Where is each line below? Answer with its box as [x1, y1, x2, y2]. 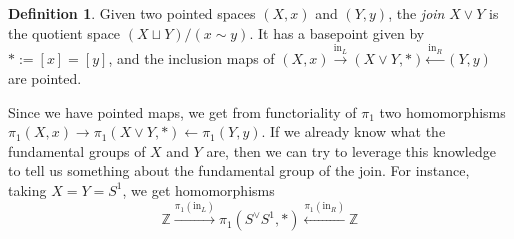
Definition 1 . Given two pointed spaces [8, 3, 256, 23]
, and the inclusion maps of [108, 48, 275, 69]
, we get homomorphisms [122, 179, 275, 200]
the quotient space [8, 22, 121, 43]
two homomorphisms [379, 101, 506, 122]
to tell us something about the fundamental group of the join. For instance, [8, 160, 470, 181]
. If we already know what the [261, 121, 446, 142]
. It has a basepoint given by [249, 22, 425, 43]
